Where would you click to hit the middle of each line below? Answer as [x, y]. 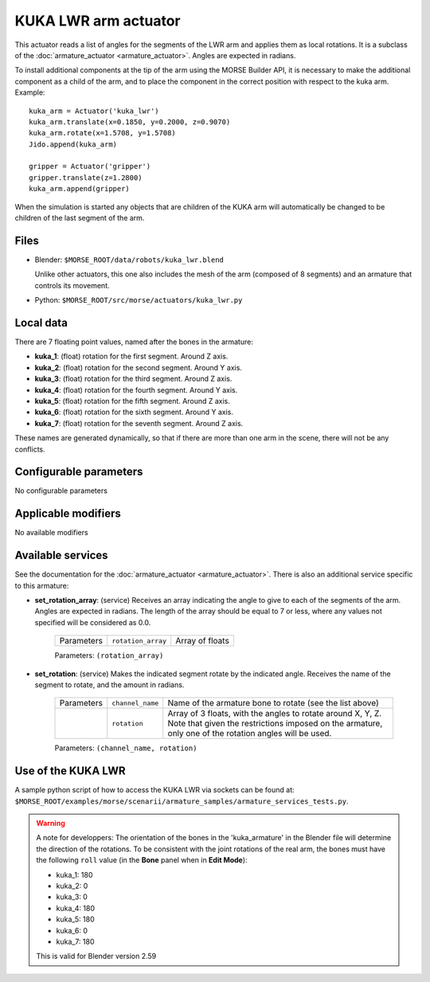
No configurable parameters [61, 491]
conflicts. [30, 449]
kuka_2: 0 [72, 886]
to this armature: [42, 585]
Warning [51, 824]
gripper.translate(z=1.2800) [86, 178]
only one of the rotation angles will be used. [250, 734]
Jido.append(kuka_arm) [73, 144]
